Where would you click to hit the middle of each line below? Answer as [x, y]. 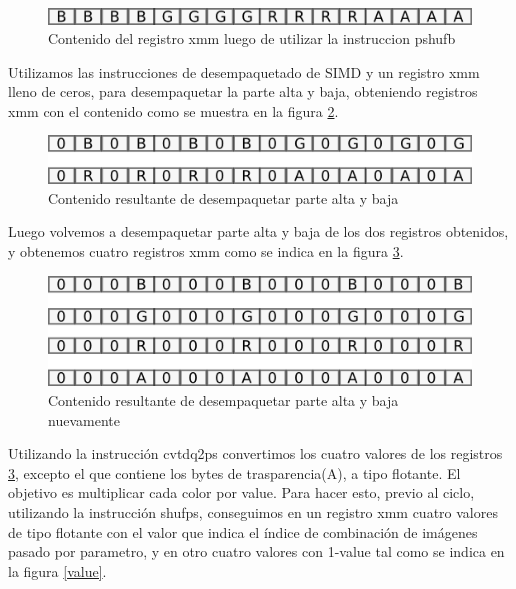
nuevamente [84, 419]
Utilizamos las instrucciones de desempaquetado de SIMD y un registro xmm [244, 71]
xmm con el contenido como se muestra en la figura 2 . [173, 110]
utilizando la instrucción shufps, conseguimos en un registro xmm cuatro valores [253, 511]
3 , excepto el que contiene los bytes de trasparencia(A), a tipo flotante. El [234, 472]
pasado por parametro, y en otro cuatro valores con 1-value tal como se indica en [256, 551]
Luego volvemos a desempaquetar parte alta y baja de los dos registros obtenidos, [258, 231]
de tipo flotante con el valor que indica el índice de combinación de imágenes [243, 531]
